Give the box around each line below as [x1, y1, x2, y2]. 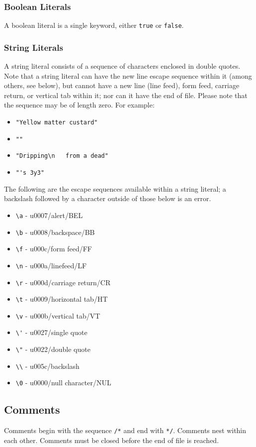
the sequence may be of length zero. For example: [4, 100, 155, 110]
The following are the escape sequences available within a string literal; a [4, 183, 226, 194]
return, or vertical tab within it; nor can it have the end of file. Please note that [4, 90, 248, 100]
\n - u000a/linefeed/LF [15, 260, 87, 270]
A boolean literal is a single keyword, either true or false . [4, 20, 184, 30]
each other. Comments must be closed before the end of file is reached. [4, 435, 219, 445]
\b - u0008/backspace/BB [15, 226, 95, 237]
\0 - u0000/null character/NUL [15, 377, 111, 388]
